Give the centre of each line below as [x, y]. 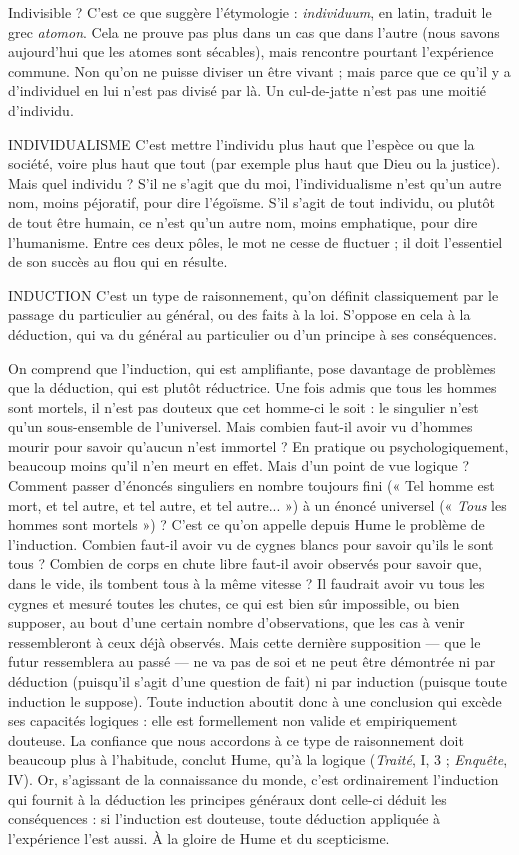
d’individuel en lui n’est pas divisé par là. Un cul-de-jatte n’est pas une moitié [247, 90]
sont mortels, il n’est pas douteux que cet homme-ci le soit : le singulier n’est [243, 406]
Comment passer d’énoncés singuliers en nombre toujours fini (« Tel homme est [251, 485]
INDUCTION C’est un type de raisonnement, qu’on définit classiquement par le [253, 294]
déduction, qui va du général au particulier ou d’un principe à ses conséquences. [252, 333]
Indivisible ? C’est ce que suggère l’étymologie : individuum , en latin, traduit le [250, 12]
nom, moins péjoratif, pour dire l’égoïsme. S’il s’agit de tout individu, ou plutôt [251, 202]
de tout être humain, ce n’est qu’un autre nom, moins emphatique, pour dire [243, 221]
